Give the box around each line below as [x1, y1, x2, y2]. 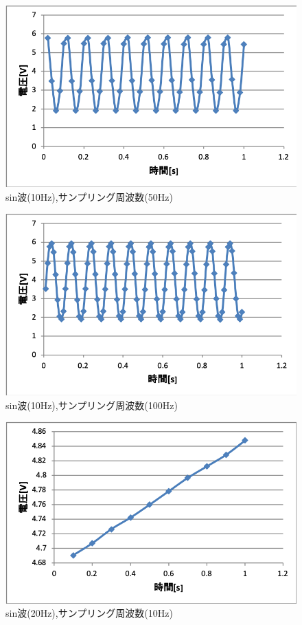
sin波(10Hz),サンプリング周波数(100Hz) [5, 397, 178, 412]
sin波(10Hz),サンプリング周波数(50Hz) [5, 189, 173, 204]
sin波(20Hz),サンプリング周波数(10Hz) [5, 606, 173, 620]
